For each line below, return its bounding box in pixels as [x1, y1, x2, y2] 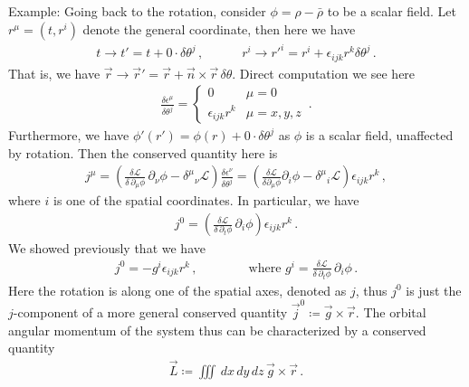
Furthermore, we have [8, 126, 129, 145]
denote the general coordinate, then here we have [82, 19, 356, 38]
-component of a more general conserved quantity [13, 303, 288, 322]
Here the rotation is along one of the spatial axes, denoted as [8, 280, 347, 299]
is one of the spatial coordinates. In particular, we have [53, 191, 359, 210]
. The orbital [355, 303, 426, 322]
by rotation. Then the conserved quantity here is [8, 143, 278, 162]
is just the [406, 280, 462, 299]
